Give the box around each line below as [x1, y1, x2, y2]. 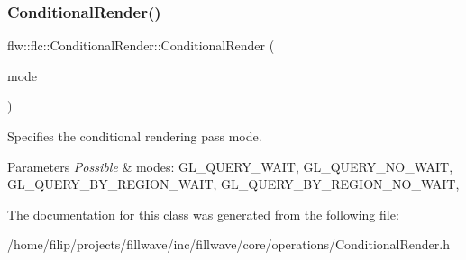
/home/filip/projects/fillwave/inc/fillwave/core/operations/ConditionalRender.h [7, 235, 450, 254]
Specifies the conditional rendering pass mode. [7, 127, 262, 145]
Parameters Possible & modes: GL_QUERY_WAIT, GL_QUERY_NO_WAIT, [7, 157, 453, 175]
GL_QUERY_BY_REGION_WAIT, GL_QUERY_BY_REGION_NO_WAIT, [7, 175, 460, 193]
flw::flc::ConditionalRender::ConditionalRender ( [7, 36, 275, 55]
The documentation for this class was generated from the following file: [7, 204, 399, 223]
